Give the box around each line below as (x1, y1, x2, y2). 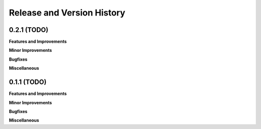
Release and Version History (9, 7, 126, 18)
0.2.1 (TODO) (9, 26, 48, 34)
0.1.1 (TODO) (9, 78, 47, 86)
